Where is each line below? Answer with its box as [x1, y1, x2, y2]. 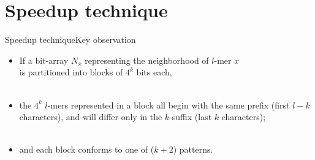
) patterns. [173, 143, 213, 156]
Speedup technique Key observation [5, 33, 136, 46]
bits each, [136, 66, 172, 78]
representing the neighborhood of [85, 53, 209, 66]
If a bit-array [19, 53, 69, 66]
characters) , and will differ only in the [19, 110, 162, 123]
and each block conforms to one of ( [19, 143, 154, 156]
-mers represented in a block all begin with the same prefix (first [47, 98, 290, 111]
